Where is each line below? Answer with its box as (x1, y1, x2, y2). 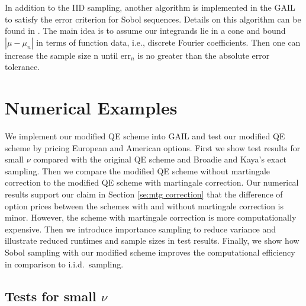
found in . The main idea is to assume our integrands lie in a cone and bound (5, 24, 286, 37)
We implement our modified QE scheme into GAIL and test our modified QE (5, 130, 285, 142)
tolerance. (5, 60, 40, 73)
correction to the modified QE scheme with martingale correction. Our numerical (5, 176, 299, 189)
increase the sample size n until (5, 49, 118, 61)
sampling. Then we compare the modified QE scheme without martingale (5, 164, 270, 177)
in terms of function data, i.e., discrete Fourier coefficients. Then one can (36, 36, 301, 48)
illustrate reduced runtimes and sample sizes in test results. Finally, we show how (5, 234, 299, 247)
